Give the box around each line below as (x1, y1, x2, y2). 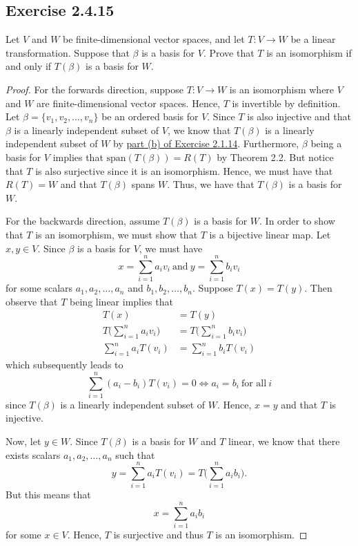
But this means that (6, 487, 91, 502)
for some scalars (6, 281, 73, 295)
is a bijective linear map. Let (209, 227, 331, 241)
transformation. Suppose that (6, 45, 130, 59)
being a (310, 136, 342, 151)
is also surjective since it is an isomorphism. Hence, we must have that (35, 163, 333, 178)
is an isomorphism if (266, 45, 352, 59)
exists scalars (6, 447, 61, 462)
